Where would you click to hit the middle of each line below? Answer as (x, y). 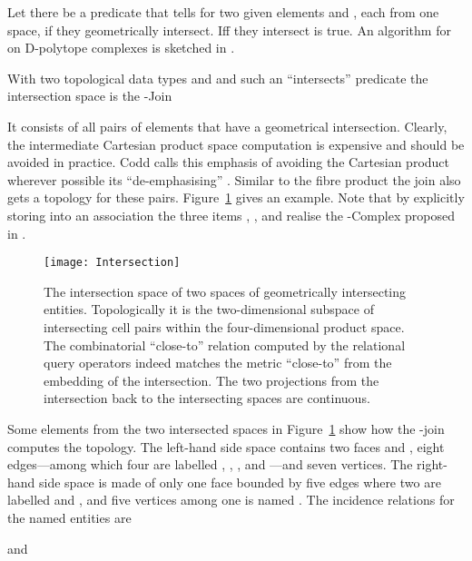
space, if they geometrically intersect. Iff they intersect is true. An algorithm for (229, 30)
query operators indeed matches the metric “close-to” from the (218, 363)
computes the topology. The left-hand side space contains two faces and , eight (226, 446)
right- (432, 464)
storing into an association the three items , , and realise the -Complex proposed (231, 215)
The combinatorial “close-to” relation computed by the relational (225, 344)
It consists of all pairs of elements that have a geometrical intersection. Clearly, (227, 126)
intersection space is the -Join (90, 96)
